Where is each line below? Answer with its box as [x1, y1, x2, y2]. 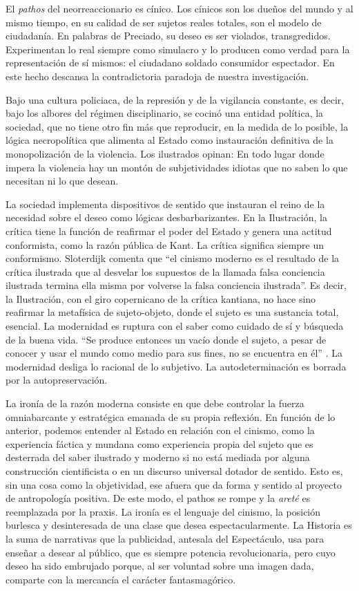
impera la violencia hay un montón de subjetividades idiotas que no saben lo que [6, 160, 348, 174]
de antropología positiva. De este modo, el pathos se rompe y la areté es [6, 491, 311, 505]
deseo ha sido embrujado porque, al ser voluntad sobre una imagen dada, [6, 559, 314, 573]
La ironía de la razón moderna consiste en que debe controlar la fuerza [6, 396, 304, 411]
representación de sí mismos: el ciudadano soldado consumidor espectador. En [6, 55, 335, 70]
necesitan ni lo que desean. [6, 173, 119, 188]
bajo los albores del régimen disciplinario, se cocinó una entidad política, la [6, 106, 324, 120]
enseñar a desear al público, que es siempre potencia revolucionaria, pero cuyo [6, 545, 336, 559]
